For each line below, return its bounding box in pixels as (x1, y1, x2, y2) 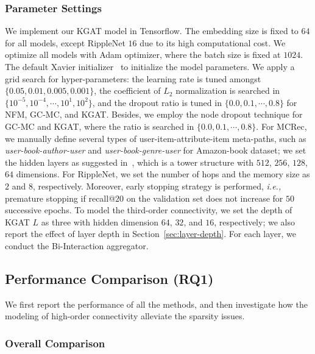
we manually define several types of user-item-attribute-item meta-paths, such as (5, 132, 306, 144)
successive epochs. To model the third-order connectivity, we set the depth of (5, 204, 292, 216)
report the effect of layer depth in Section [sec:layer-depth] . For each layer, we (5, 227, 297, 240)
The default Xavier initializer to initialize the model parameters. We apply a (5, 60, 295, 73)
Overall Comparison (5, 335, 105, 350)
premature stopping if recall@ (5, 191, 116, 204)
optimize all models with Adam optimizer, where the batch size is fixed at (5, 48, 281, 61)
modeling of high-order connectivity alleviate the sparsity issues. (5, 310, 245, 322)
